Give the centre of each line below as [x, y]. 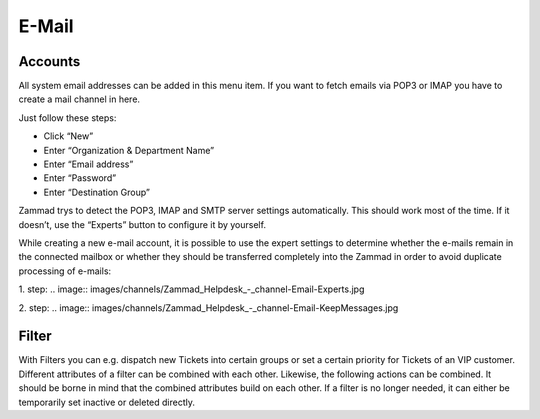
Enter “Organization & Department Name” [129, 150]
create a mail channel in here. [79, 99]
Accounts [49, 61]
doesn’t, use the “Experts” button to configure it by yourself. [142, 224]
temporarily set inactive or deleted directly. [106, 402]
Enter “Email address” [88, 164]
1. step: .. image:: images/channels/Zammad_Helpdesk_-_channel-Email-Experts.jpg [191, 289]
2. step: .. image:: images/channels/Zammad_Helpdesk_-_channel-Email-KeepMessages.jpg [208, 307]
